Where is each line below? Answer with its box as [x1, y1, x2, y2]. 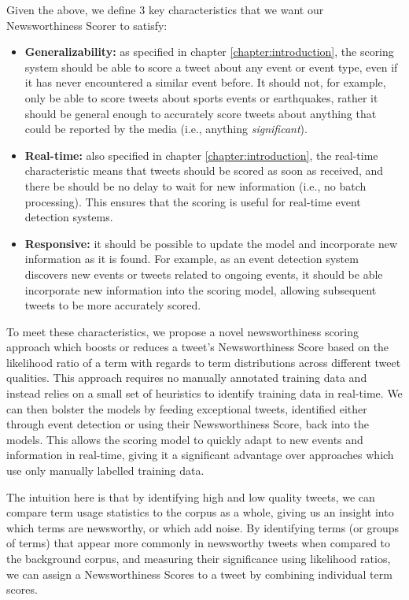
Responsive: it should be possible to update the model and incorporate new [24, 235, 398, 251]
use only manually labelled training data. [6, 462, 204, 479]
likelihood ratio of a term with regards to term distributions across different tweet [6, 354, 401, 370]
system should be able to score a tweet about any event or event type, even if [24, 58, 398, 75]
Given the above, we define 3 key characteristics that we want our [6, 2, 324, 17]
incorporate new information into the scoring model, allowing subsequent [24, 281, 377, 298]
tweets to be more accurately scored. [24, 297, 201, 313]
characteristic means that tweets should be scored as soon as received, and [24, 162, 384, 179]
